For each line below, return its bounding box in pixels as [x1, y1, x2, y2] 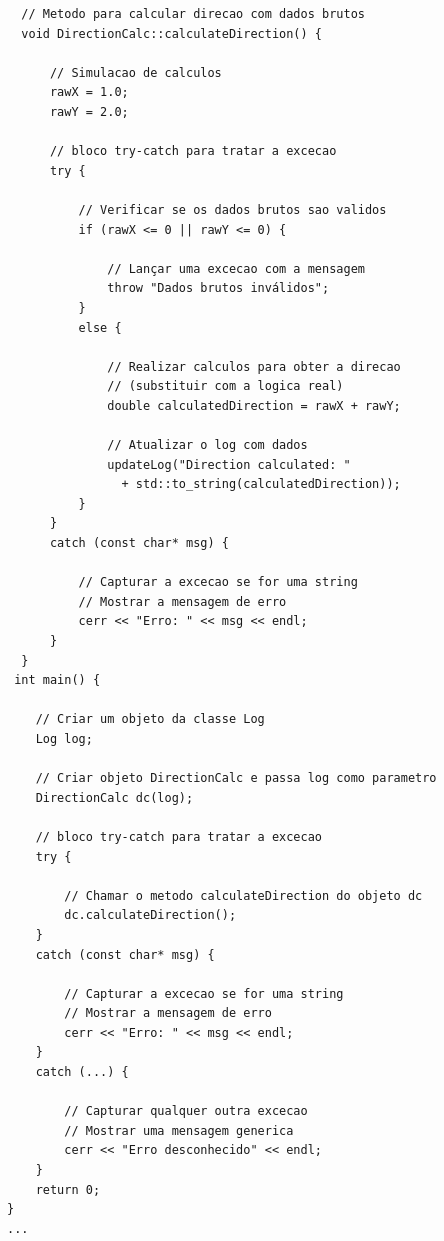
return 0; [35, 1182, 101, 1197]
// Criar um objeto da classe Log [35, 712, 265, 727]
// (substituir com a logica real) [107, 379, 344, 394]
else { [78, 320, 122, 335]
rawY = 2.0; [49, 104, 129, 119]
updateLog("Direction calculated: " [107, 457, 351, 472]
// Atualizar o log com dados [107, 438, 308, 453]
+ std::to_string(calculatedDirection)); [121, 477, 401, 492]
